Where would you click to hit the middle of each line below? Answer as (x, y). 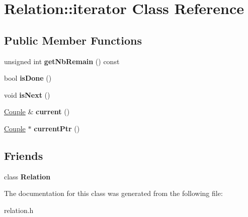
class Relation (27, 176)
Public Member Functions (73, 40)
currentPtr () (57, 128)
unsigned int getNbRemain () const (62, 61)
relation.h (19, 210)
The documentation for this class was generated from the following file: (113, 193)
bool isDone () (28, 78)
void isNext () (27, 94)
